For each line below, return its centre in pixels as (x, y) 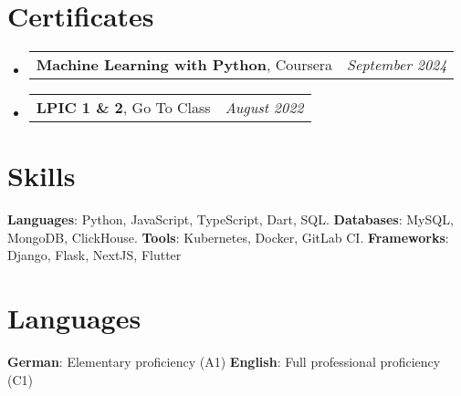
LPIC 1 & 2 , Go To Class (123, 108)
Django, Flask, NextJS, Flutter (94, 255)
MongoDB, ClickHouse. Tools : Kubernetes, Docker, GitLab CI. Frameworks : (228, 237)
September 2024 (397, 65)
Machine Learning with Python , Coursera (184, 65)
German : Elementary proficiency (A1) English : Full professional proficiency (224, 362)
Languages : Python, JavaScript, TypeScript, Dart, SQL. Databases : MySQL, (230, 219)
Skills (42, 176)
